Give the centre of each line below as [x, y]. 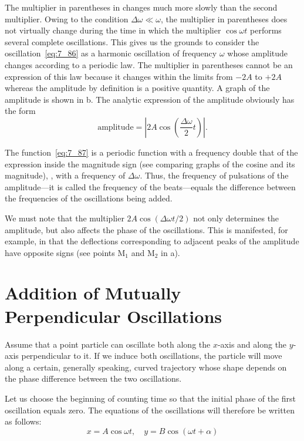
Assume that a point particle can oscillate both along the [108, 344]
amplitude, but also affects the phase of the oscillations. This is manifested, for [146, 229]
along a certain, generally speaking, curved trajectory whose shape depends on [146, 367]
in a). [170, 252]
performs [266, 30]
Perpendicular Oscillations [113, 316]
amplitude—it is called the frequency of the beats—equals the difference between [150, 186]
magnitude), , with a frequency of [65, 175]
